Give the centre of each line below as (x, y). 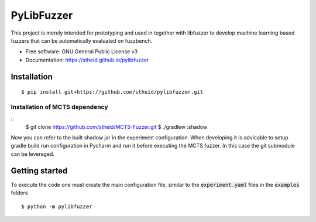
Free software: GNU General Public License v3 (82, 52)
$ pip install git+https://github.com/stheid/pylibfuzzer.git (112, 92)
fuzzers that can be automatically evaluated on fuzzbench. (82, 40)
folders (19, 193)
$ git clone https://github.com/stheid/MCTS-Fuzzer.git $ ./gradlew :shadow (116, 127)
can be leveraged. (33, 154)
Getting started (39, 171)
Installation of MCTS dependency (59, 107)
